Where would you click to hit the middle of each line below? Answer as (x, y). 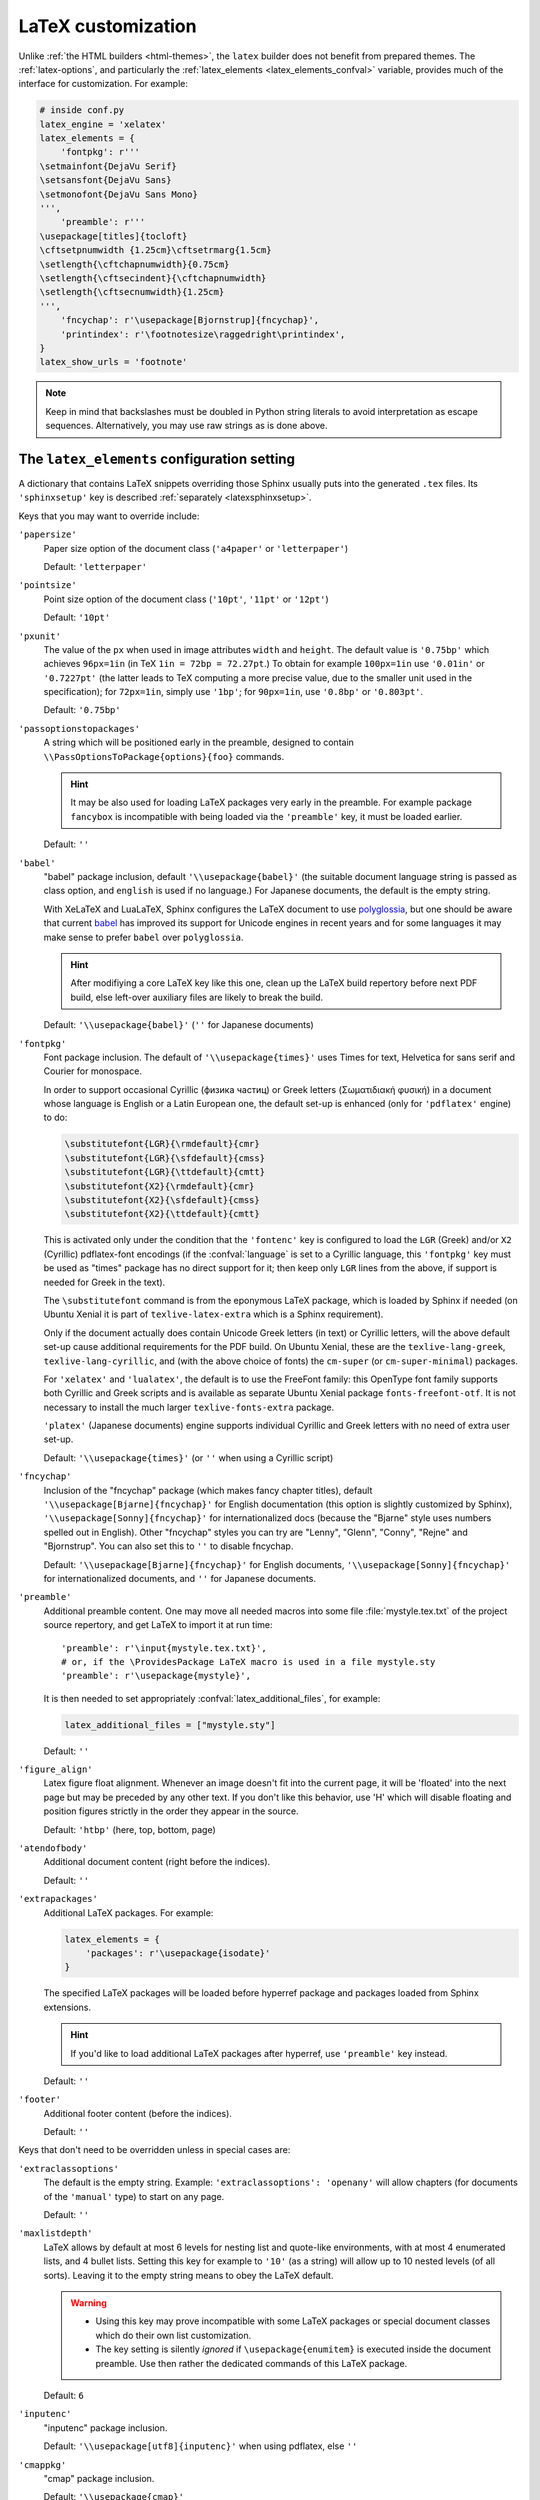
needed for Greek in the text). (104, 1282)
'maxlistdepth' (56, 2233)
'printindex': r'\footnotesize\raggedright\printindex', (203, 334)
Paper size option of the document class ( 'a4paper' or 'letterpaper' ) (196, 548)
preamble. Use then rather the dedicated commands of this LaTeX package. (251, 2363)
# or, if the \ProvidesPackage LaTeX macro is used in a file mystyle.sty (248, 1661)
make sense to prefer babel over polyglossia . (143, 937)
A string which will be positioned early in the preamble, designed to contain (199, 742)
